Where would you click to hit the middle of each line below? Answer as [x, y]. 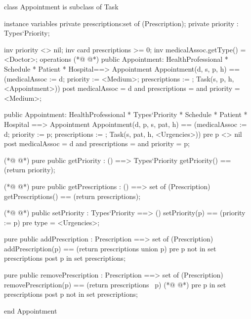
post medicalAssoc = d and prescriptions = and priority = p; [97, 143]
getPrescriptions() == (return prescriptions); [72, 196]
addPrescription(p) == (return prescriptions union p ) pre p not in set [110, 248]
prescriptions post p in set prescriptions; [65, 258]
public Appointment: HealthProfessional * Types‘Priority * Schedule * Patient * [126, 114]
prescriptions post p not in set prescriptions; [71, 294]
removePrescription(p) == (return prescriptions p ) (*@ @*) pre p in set [115, 284]
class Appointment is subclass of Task [61, 6]
